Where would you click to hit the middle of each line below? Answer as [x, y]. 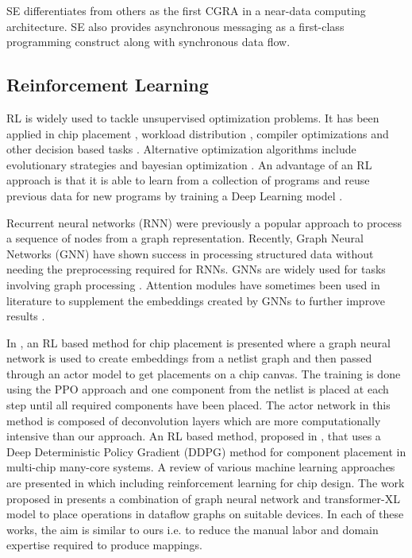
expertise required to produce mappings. [104, 545]
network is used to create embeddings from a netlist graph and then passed [189, 358]
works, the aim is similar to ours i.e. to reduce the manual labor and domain [193, 529]
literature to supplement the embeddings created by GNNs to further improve [196, 300]
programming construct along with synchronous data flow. [148, 42]
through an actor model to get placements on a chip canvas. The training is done [204, 373]
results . [26, 316]
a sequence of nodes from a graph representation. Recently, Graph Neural [185, 238]
